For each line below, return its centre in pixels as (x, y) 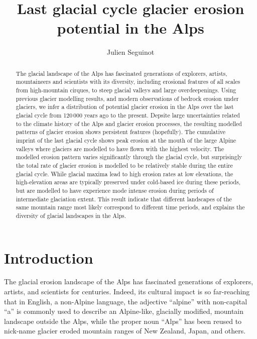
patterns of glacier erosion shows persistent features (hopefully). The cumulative (120, 132)
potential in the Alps (131, 28)
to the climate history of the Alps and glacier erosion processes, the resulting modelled (129, 123)
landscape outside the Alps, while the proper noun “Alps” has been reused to (123, 321)
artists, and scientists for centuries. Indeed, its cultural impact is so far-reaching (127, 292)
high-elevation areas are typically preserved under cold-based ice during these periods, (128, 182)
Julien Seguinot (131, 52)
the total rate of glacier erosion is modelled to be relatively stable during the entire (124, 165)
